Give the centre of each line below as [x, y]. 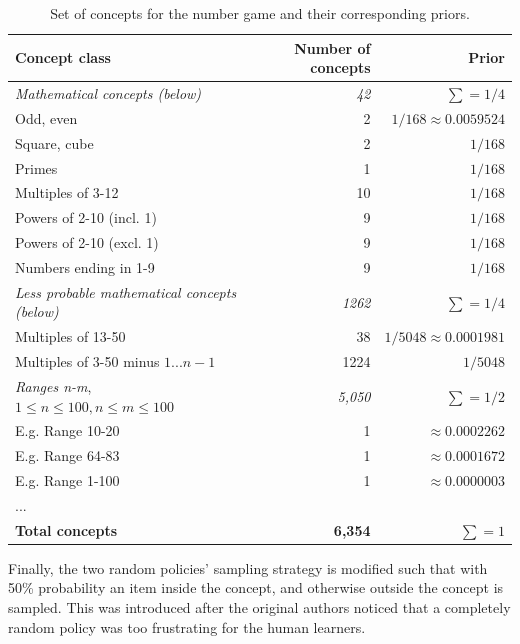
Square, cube [54, 142]
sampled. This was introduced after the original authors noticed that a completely [259, 607]
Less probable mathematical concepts [126, 291]
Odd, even [46, 117]
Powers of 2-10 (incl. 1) [86, 217]
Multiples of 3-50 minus [87, 361]
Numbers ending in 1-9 [85, 266]
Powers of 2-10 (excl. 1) [87, 242]
